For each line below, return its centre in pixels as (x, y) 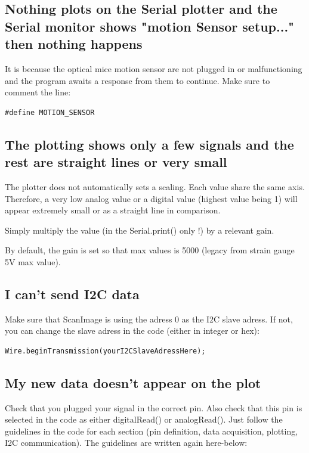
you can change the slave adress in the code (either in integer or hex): (132, 331)
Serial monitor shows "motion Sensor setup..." (150, 26)
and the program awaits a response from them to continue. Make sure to (137, 80)
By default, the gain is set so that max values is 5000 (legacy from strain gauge (150, 250)
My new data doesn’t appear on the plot (133, 382)
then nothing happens (74, 44)
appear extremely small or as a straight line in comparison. (113, 210)
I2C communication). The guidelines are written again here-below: (126, 443)
